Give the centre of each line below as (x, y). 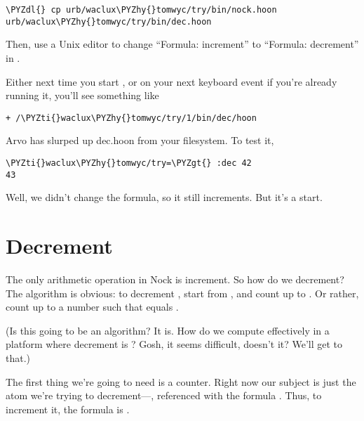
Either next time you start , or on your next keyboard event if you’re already (171, 81)
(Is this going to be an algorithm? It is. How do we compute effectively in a (168, 330)
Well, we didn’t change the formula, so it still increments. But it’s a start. (164, 197)
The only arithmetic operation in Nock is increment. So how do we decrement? (175, 279)
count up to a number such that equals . (92, 307)
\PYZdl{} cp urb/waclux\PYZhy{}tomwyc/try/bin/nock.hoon (141, 10)
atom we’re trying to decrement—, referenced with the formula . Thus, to (164, 395)
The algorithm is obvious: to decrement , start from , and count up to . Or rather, (182, 293)
